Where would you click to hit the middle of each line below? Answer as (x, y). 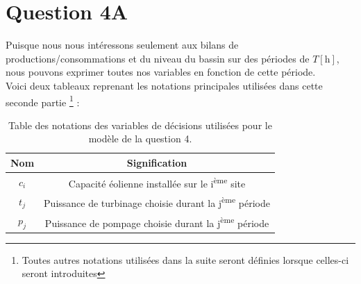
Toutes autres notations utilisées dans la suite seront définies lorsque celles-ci (185, 259)
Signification (157, 162)
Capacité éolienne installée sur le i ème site (157, 182)
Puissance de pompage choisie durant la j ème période (157, 222)
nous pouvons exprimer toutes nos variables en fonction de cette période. (161, 72)
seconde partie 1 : (43, 101)
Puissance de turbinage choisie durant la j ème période (157, 202)
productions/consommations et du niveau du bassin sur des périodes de (158, 58)
